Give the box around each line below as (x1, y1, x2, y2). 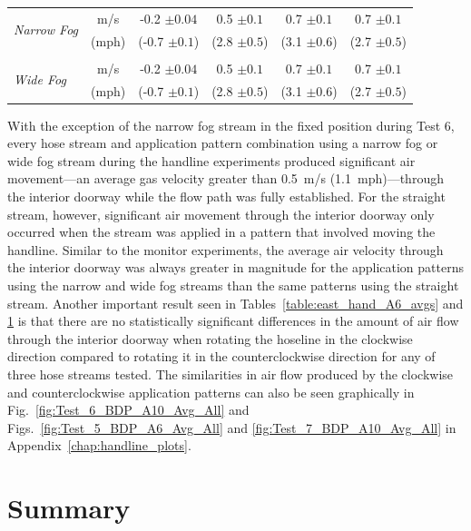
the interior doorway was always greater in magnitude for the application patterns (7, 258, 464, 277)
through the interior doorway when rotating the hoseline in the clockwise (7, 329, 413, 348)
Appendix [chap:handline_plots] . (7, 436, 191, 455)
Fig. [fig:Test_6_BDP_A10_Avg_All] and (7, 400, 250, 419)
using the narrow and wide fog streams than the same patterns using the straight (7, 275, 459, 294)
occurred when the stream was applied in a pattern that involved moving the (7, 222, 436, 241)
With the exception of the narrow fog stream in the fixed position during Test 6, (7, 115, 455, 134)
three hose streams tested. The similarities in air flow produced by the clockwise (7, 364, 454, 383)
